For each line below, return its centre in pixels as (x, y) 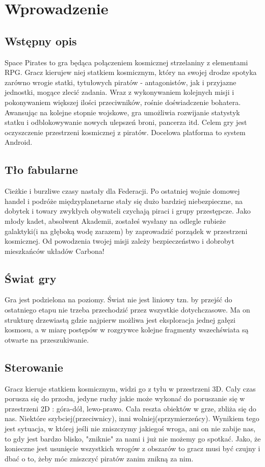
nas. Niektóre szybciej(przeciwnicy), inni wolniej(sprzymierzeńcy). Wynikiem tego (132, 418)
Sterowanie (34, 367)
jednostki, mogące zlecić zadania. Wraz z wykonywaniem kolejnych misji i (120, 92)
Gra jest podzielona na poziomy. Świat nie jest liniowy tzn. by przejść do (118, 300)
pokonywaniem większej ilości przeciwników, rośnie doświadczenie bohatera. (123, 102)
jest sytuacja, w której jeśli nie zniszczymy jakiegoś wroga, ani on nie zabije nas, (130, 429)
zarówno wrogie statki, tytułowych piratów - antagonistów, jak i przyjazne (121, 82)
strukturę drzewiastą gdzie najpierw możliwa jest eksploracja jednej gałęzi (120, 319)
